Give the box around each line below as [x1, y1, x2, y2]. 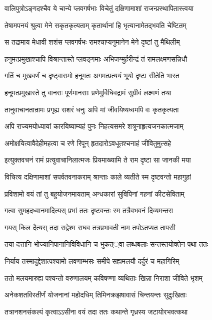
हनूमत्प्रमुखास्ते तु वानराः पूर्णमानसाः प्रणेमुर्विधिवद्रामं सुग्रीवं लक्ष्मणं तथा [4, 87, 171, 97]
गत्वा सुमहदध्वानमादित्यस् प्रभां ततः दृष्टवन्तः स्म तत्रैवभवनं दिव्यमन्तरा [4, 205, 173, 216]
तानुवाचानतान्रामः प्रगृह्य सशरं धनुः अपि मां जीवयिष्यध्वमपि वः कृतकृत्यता [4, 104, 179, 114]
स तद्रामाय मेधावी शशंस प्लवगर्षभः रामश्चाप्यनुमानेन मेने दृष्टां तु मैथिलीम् [4, 37, 180, 47]
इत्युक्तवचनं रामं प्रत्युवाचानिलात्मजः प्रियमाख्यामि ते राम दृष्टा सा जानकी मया [4, 154, 191, 165]
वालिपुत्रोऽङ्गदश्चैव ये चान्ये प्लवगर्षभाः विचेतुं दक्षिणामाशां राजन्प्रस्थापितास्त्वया [4, 3, 193, 13]
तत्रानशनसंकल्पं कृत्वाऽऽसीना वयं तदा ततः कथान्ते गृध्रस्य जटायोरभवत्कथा [4, 306, 188, 316]
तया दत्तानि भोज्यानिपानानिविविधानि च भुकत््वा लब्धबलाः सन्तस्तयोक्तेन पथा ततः [4, 239, 208, 249]
